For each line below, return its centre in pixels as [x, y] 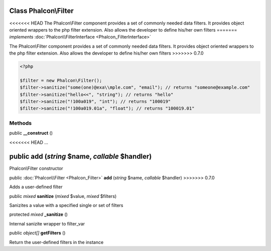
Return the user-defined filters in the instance [56, 242]
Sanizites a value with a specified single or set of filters [66, 205]
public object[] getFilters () [37, 233]
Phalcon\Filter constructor [36, 168]
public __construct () [31, 133]
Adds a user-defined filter [36, 187]
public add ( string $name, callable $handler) [81, 157]
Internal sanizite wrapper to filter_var [47, 223]
